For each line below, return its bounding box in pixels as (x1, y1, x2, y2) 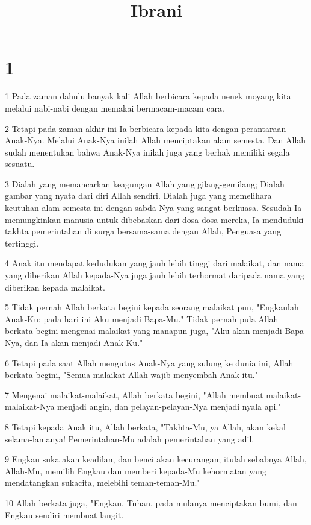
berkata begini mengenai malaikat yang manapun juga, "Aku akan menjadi (5, 324, 282, 337)
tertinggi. (5, 236, 39, 249)
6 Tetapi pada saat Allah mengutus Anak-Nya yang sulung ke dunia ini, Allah (5, 356, 294, 369)
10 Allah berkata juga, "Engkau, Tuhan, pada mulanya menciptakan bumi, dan (5, 496, 297, 509)
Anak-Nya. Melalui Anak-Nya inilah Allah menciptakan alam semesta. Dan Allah (5, 134, 306, 146)
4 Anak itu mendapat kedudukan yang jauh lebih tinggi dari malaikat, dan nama (5, 257, 304, 269)
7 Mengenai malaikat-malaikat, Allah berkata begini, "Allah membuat (5, 388, 263, 401)
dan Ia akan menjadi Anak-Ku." (25, 336, 143, 348)
